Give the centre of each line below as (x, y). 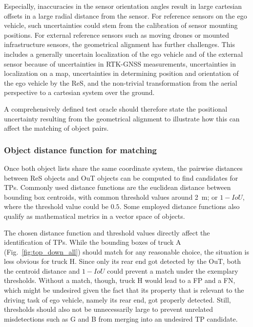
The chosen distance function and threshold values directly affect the (107, 232)
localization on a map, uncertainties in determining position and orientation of (121, 73)
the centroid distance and (42, 270)
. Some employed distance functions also (179, 206)
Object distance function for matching (81, 150)
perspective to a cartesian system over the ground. (79, 92)
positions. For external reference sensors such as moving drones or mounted (117, 35)
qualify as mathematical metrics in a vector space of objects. (95, 216)
